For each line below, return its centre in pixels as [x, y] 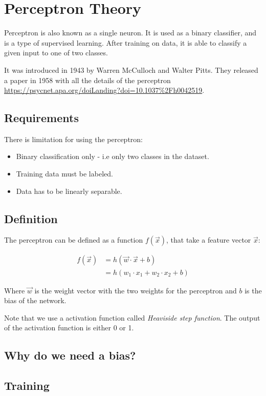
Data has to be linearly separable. [69, 191]
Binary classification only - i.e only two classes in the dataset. [113, 156]
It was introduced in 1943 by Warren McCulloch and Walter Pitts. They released [131, 70]
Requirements [41, 118]
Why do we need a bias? [70, 355]
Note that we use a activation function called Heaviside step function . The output [132, 317]
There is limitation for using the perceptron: [73, 139]
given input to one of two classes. [56, 53]
